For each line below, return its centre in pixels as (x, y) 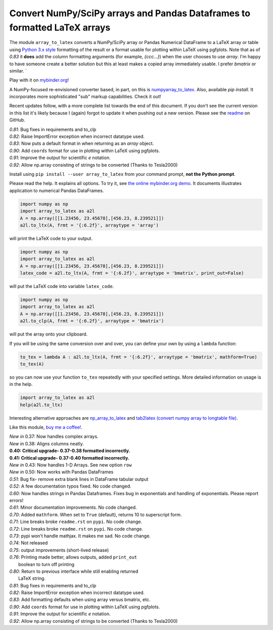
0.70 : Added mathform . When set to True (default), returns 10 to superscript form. (96, 514)
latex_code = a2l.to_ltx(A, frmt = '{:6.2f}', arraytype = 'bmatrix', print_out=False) (132, 273)
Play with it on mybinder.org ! (39, 80)
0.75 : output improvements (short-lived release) (59, 550)
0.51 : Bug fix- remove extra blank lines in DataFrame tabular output (79, 479)
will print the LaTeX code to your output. (51, 238)
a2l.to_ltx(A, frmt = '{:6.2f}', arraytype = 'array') (89, 225)
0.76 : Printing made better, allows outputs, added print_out (73, 557)
